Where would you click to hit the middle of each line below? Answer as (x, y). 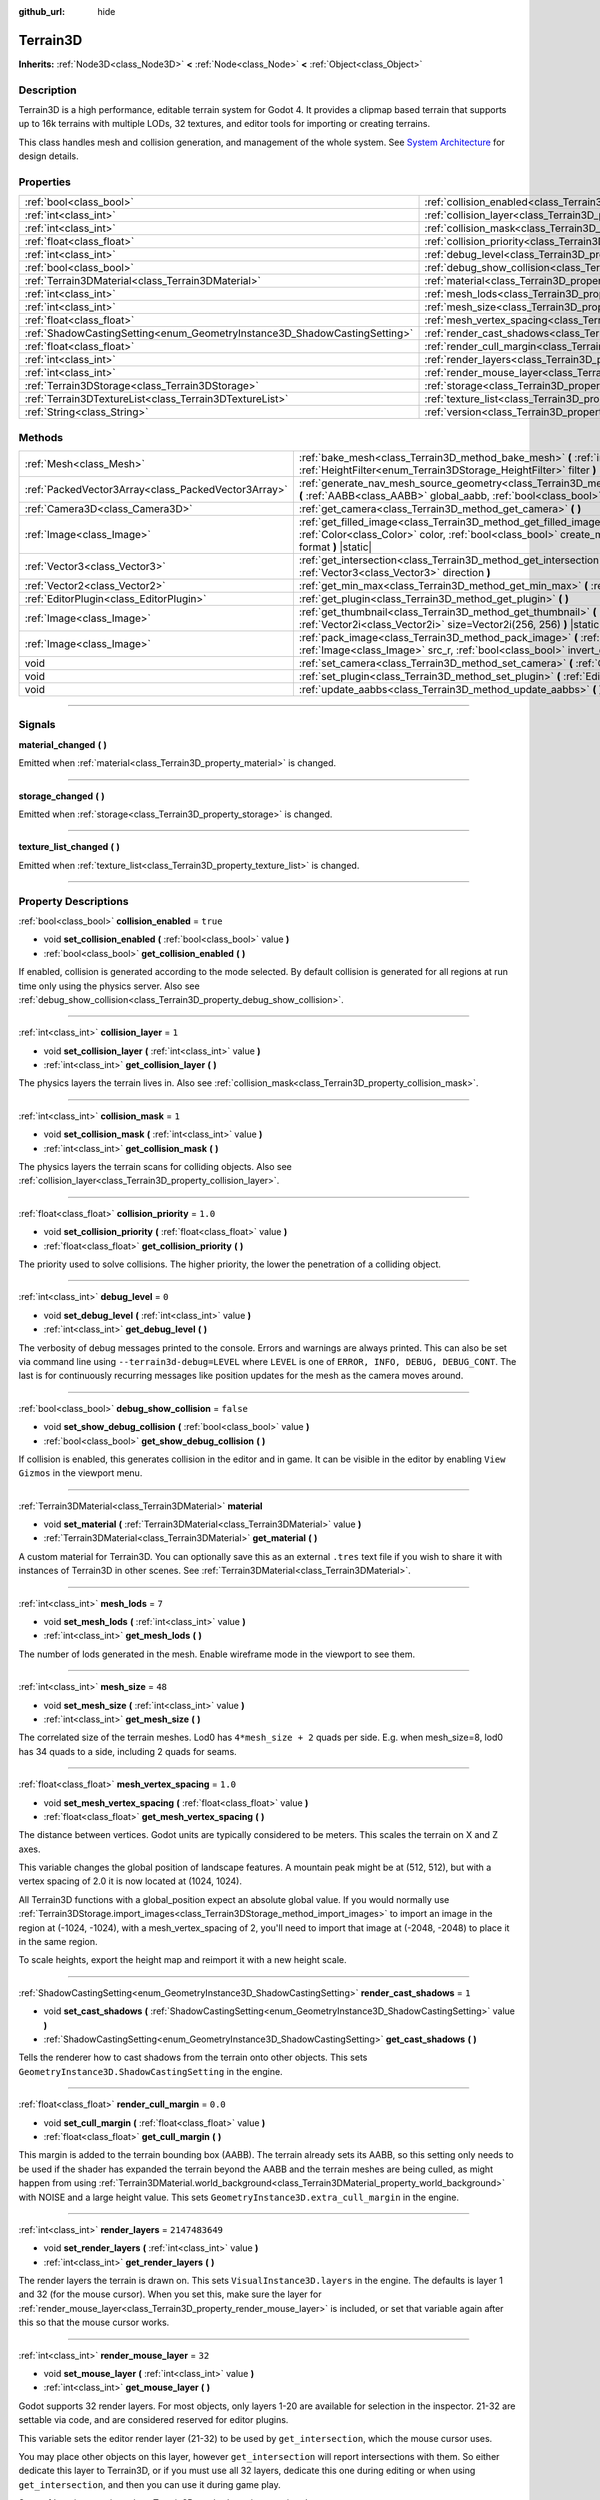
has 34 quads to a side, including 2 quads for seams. (127, 1751)
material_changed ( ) (62, 744)
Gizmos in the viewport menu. (80, 1473)
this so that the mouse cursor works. (94, 2322)
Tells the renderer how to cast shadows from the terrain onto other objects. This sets (193, 2057)
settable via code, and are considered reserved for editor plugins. (153, 2420)
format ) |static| (335, 547)
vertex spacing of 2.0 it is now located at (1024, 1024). (130, 1881)
